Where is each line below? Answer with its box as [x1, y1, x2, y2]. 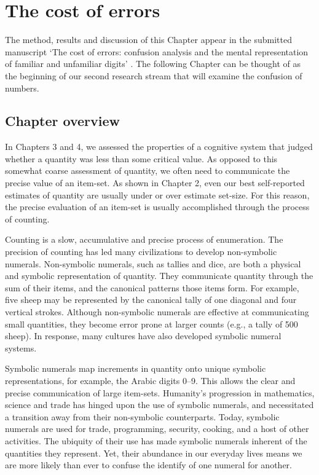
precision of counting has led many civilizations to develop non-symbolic [5, 245, 277, 258]
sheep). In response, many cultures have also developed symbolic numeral [5, 329, 282, 342]
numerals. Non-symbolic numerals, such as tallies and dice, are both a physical [5, 257, 301, 270]
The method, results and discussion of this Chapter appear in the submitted [5, 33, 292, 46]
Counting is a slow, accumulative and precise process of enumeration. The [5, 233, 283, 246]
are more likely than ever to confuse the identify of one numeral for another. [5, 458, 292, 471]
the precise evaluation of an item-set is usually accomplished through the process [5, 200, 310, 213]
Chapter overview [5, 111, 120, 130]
